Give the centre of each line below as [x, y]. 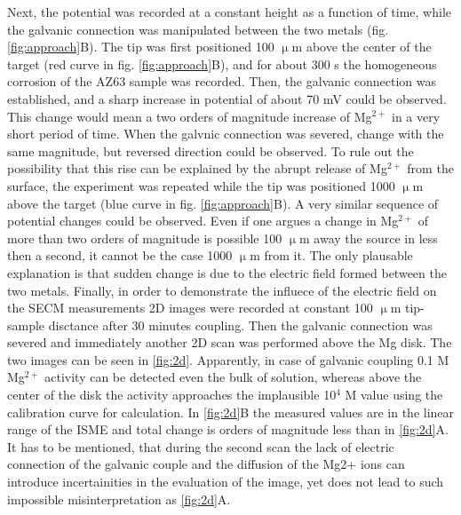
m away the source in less [369, 238]
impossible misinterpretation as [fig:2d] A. [119, 499]
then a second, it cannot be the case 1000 [120, 255]
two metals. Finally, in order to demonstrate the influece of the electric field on [222, 290]
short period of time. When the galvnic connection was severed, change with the [226, 134]
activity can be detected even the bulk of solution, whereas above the [233, 377]
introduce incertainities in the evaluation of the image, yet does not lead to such [226, 482]
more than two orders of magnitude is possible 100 [145, 238]
